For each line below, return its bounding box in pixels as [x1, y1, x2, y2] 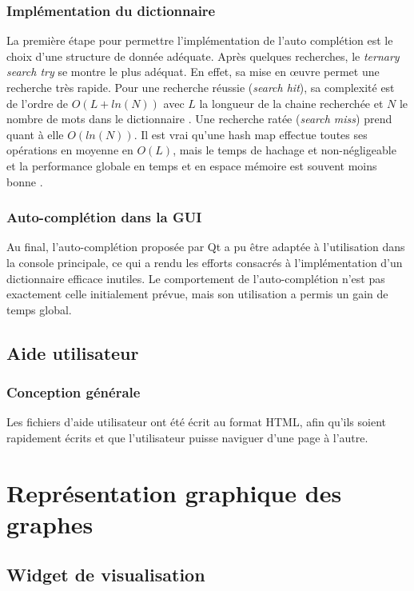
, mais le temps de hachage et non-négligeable [173, 142, 396, 158]
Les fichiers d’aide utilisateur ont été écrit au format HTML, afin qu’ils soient [6, 413, 386, 430]
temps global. [6, 301, 72, 317]
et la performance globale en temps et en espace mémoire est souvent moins [6, 157, 377, 174]
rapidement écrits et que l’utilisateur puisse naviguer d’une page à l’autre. [6, 429, 368, 445]
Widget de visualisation [6, 562, 205, 587]
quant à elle [6, 126, 64, 142]
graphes [6, 507, 94, 540]
